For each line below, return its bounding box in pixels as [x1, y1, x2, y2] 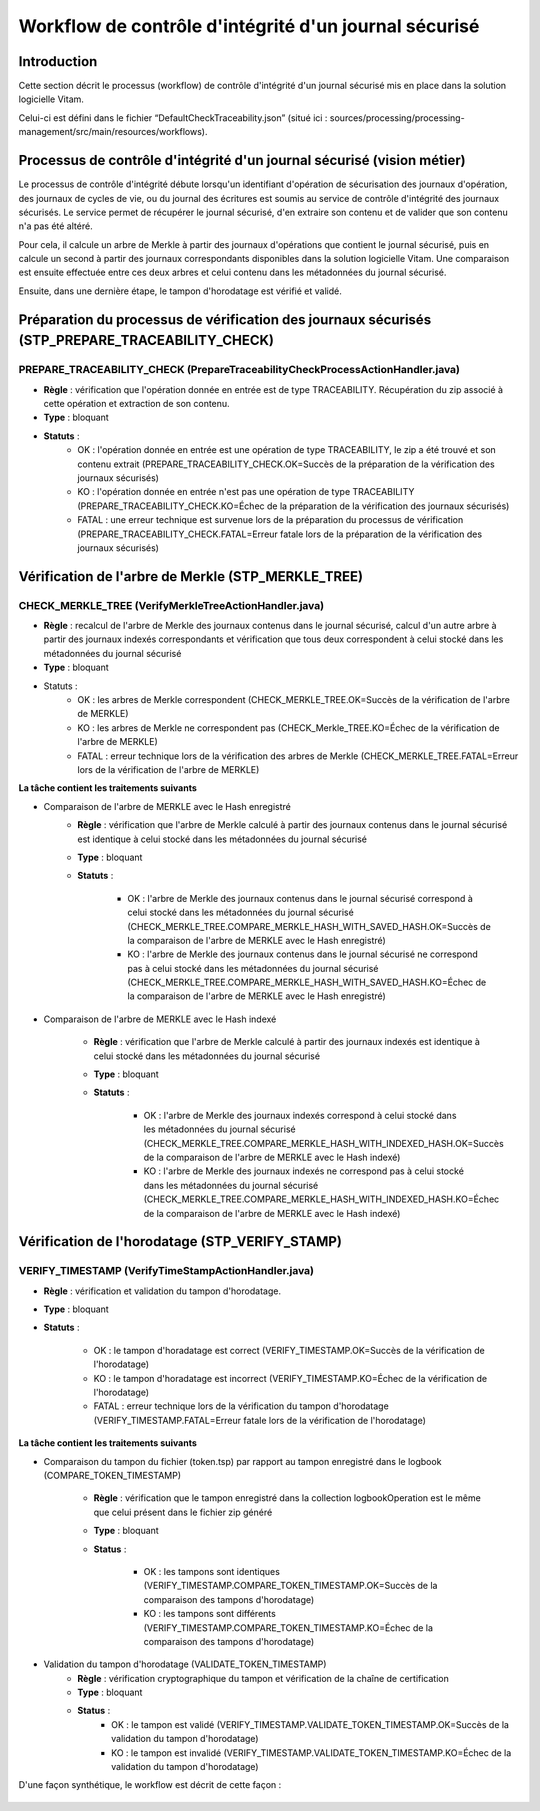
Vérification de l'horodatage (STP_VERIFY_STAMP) [18, 1233, 342, 1250]
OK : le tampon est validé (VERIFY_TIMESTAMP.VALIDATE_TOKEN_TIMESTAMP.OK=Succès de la [111, 1718, 510, 1730]
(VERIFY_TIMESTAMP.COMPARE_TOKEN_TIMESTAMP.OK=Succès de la [143, 1580, 438, 1592]
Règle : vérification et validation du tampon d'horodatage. [43, 1285, 282, 1297]
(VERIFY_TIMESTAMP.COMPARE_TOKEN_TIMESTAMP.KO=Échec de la [143, 1621, 434, 1634]
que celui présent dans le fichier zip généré [93, 1506, 273, 1518]
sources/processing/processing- [329, 111, 465, 124]
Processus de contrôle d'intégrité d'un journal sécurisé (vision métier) [18, 152, 466, 169]
